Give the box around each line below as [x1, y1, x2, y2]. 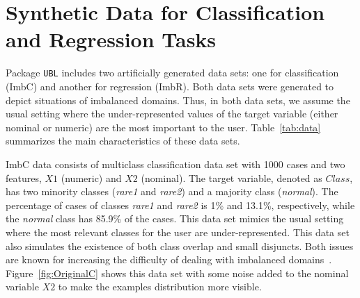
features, [6, 170, 42, 185]
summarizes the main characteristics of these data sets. [6, 133, 240, 148]
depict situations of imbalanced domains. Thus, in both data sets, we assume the [6, 92, 350, 107]
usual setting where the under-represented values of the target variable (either [6, 106, 338, 121]
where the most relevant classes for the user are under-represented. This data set [6, 224, 350, 239]
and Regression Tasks [6, 25, 217, 53]
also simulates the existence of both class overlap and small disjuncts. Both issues [6, 238, 354, 253]
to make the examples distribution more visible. [58, 279, 262, 294]
